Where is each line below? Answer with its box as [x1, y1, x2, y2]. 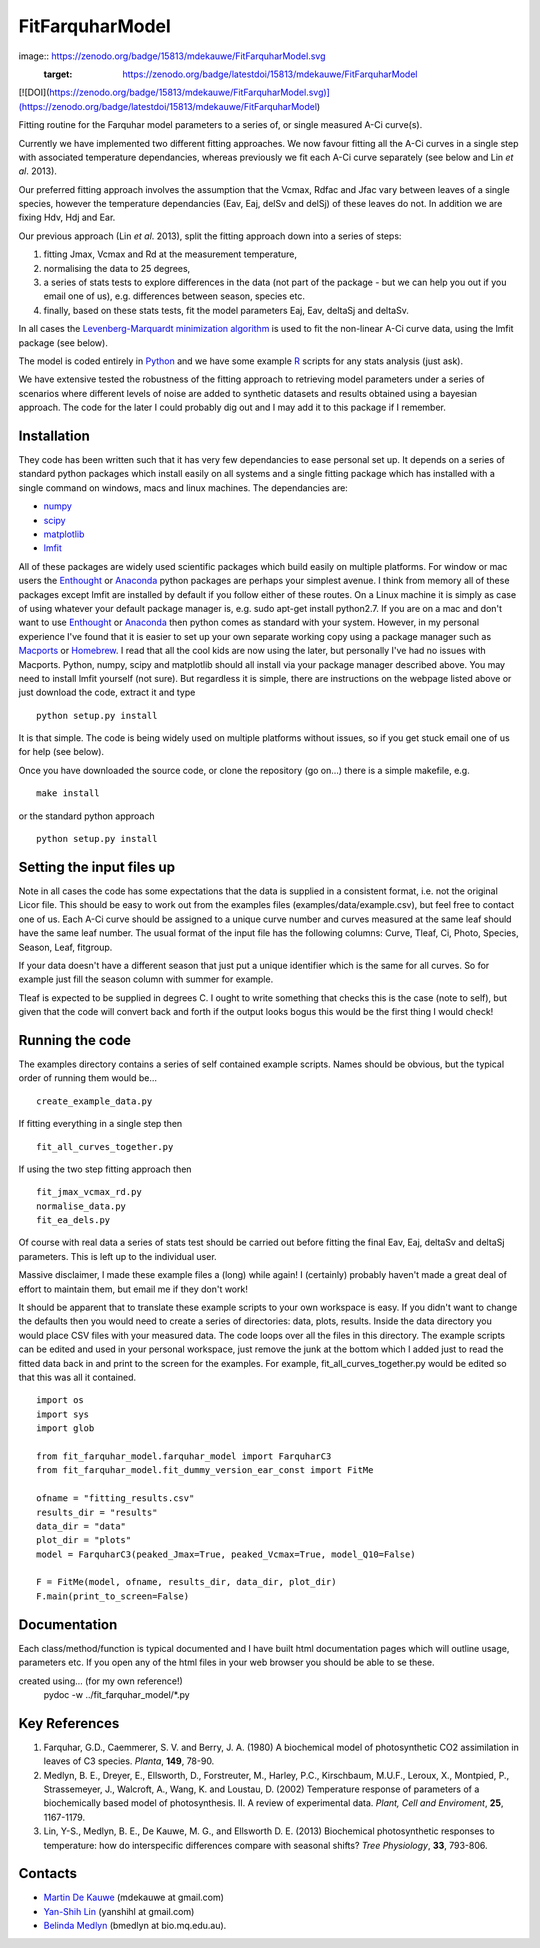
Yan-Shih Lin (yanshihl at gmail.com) [43, 1905, 195, 1917]
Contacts [18, 1865, 78, 1882]
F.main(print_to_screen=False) [36, 1590, 190, 1602]
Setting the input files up [18, 858, 175, 875]
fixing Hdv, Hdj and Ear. [18, 211, 116, 224]
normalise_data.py [36, 1200, 127, 1212]
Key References [18, 1715, 120, 1732]
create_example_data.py [36, 1095, 153, 1107]
